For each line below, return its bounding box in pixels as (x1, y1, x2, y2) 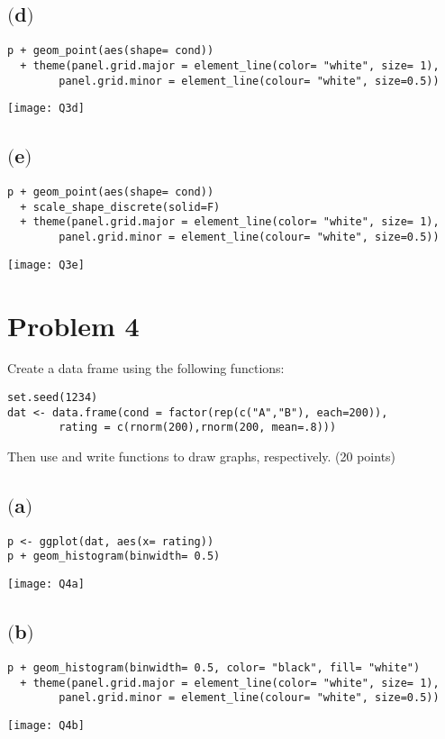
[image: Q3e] (7, 258, 85, 271)
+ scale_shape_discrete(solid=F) (20, 200, 221, 214)
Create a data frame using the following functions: (7, 359, 285, 378)
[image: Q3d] (7, 102, 85, 115)
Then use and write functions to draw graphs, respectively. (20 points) (7, 447, 396, 465)
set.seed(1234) (7, 391, 98, 405)
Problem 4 (7, 306, 140, 343)
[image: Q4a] (7, 578, 85, 591)
